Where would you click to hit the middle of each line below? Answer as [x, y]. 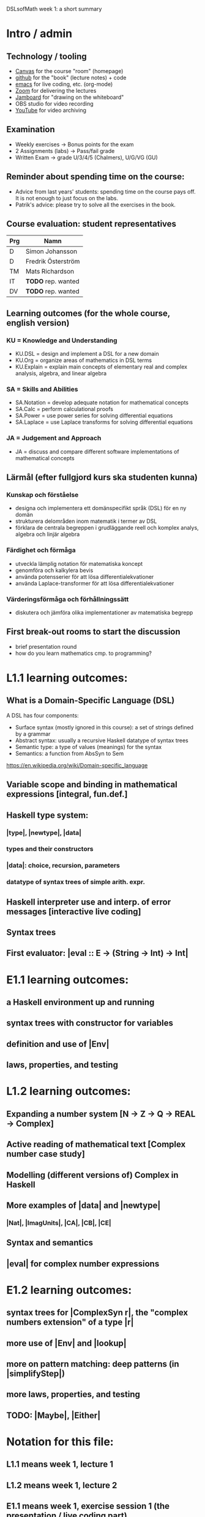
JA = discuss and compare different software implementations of [97, 452]
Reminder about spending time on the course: [95, 177]
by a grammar [33, 734]
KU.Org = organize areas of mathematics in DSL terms [83, 360]
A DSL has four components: [43, 715]
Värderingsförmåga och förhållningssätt [68, 599]
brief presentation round [46, 646]
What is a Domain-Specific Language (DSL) [91, 701]
